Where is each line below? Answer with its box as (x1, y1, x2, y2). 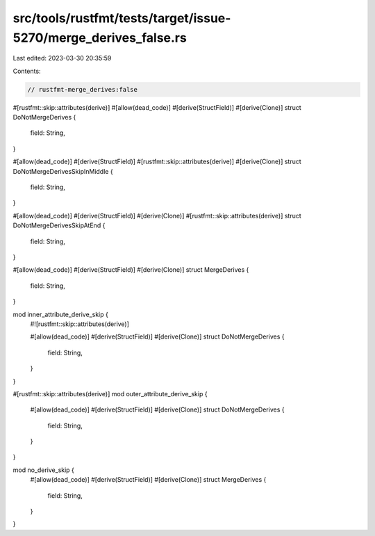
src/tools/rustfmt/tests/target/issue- (12, 10, 231, 26)
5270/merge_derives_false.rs (12, 30, 187, 45)
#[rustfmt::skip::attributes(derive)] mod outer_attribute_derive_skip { (12, 389, 208, 398)
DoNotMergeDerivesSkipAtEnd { (12, 221, 106, 229)
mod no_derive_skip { (12, 466, 74, 474)
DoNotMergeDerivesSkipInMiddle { (12, 167, 114, 175)
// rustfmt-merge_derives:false (27, 86, 138, 93)
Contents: (12, 67, 41, 75)
